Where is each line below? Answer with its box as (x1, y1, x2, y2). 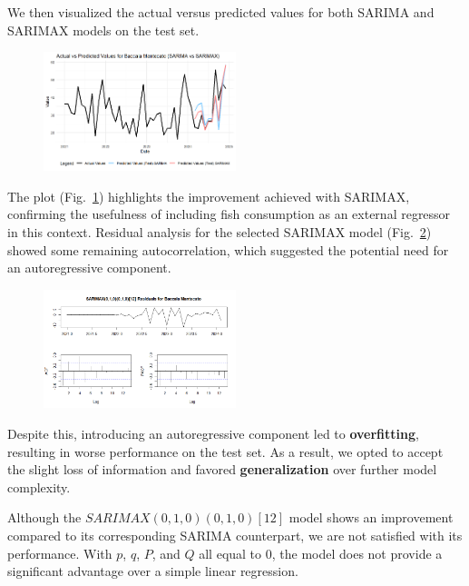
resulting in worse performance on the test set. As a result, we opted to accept (7, 442, 444, 461)
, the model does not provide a (271, 543, 443, 562)
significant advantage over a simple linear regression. (7, 561, 298, 581)
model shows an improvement (288, 508, 454, 527)
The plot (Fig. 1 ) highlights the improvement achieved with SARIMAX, (7, 186, 410, 205)
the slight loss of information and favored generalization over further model (7, 460, 437, 479)
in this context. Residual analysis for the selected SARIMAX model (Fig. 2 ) (7, 222, 432, 241)
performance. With (7, 543, 112, 562)
